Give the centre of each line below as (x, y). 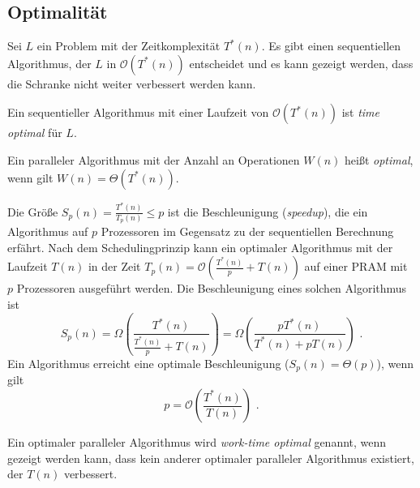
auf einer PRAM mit (356, 266)
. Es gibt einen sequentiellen (331, 46)
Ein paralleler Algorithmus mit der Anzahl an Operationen (154, 159)
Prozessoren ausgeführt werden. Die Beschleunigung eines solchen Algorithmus (212, 288)
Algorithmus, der (49, 63)
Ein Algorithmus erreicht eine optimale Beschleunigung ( (148, 364)
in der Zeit (114, 266)
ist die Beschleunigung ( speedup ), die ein (268, 211)
